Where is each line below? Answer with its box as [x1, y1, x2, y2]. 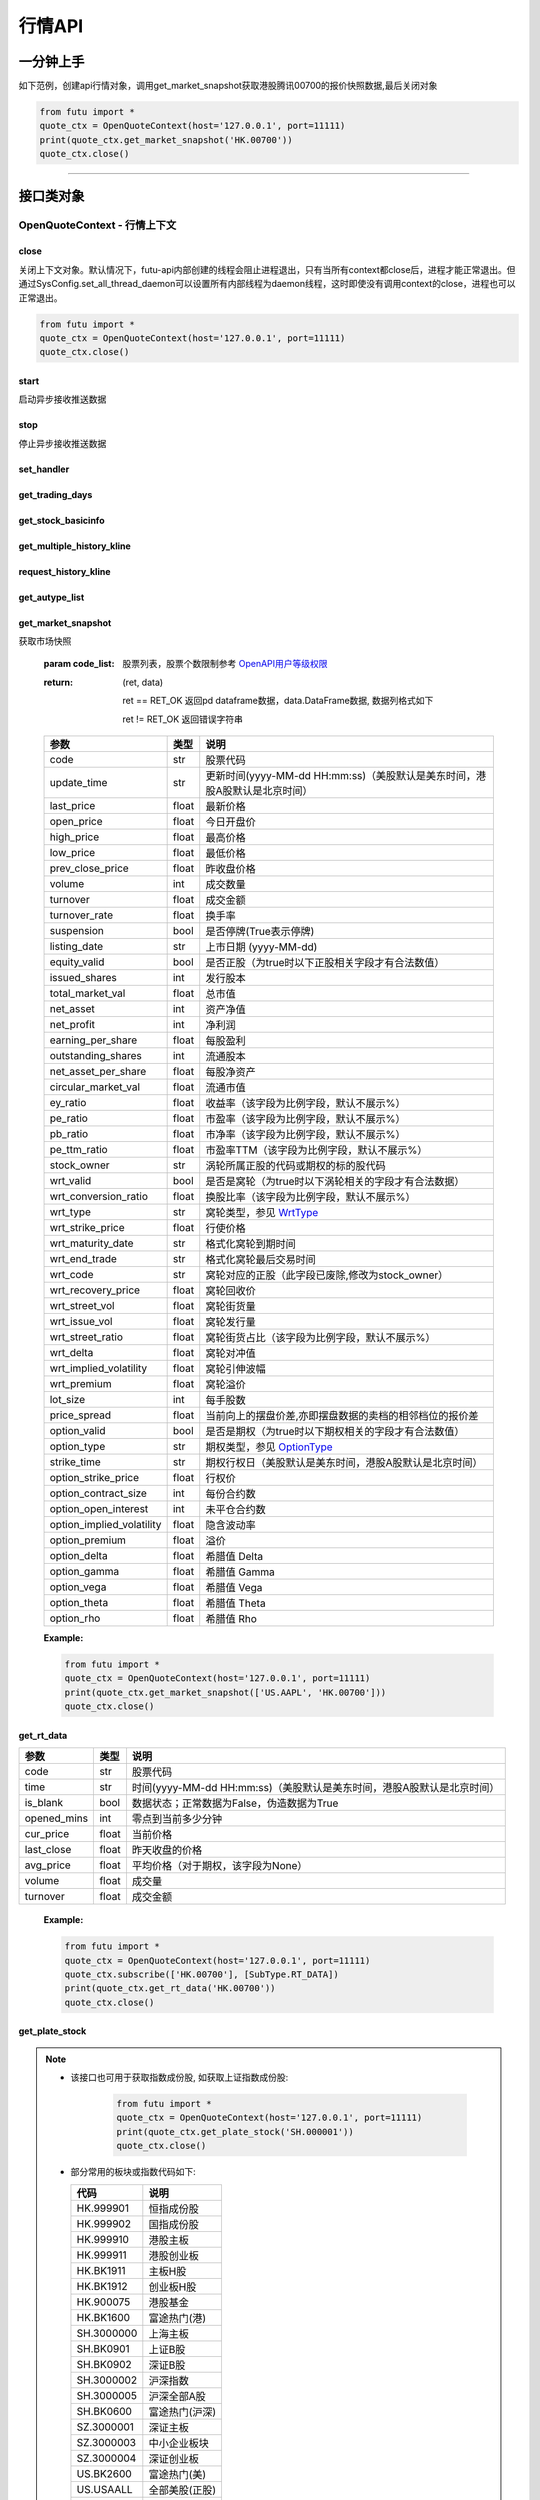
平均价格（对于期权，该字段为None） [131, 1859, 308, 1873]
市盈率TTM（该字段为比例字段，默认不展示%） [205, 1143, 428, 1157]
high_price [49, 830, 100, 844]
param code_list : [43, 658, 115, 670]
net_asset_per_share [49, 1065, 147, 1079]
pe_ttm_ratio [49, 1143, 109, 1157]
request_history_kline [18, 565, 111, 577]
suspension [49, 924, 105, 938]
